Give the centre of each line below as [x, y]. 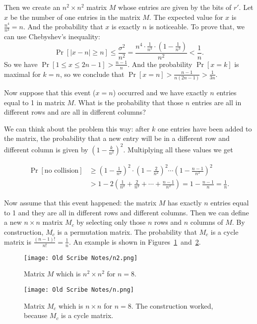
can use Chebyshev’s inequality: [52, 36]
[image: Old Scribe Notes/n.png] [79, 290]
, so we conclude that [92, 74]
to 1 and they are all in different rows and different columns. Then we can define [127, 212]
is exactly [126, 27]
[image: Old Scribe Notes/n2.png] [81, 258]
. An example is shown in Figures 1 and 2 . [135, 241]
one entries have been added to [205, 128]
